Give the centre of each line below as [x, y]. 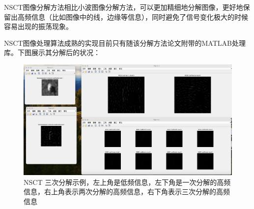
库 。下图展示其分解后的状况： [52, 52]
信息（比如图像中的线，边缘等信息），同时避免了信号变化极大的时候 [140, 16]
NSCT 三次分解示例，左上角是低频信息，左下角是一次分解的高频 [127, 182]
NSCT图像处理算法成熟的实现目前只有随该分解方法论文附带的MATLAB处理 [125, 43]
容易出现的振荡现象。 [38, 26]
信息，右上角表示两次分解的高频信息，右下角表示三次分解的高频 [127, 192]
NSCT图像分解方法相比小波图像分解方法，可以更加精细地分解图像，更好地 [124, 7]
